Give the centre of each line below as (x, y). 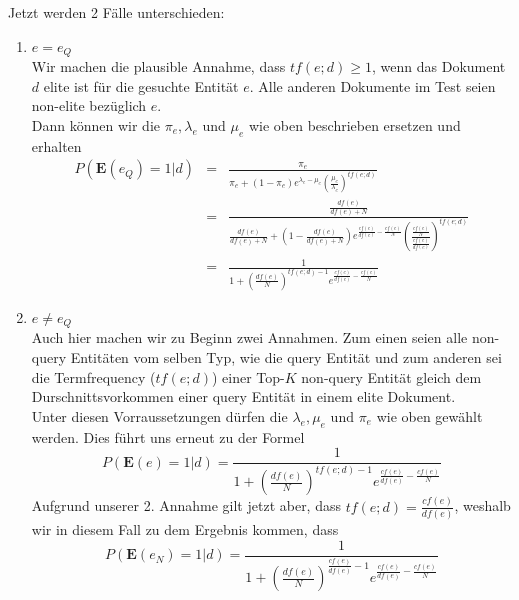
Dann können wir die (95, 124)
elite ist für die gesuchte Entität (141, 85)
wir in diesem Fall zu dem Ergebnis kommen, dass (185, 529)
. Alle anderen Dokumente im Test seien (372, 85)
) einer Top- (248, 376)
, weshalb (482, 505)
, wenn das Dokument (439, 66)
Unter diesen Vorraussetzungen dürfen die (159, 415)
